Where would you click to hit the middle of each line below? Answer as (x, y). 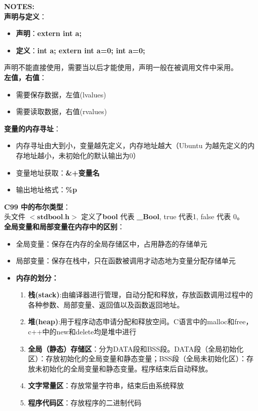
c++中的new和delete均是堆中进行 (82, 332)
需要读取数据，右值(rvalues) (61, 111)
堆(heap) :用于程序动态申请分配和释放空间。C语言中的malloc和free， (140, 321)
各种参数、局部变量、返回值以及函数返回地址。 (106, 304)
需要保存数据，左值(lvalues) (61, 94)
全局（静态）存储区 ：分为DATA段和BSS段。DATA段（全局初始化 (136, 348)
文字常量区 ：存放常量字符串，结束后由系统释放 (106, 385)
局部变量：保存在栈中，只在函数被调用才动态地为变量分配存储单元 (126, 261)
